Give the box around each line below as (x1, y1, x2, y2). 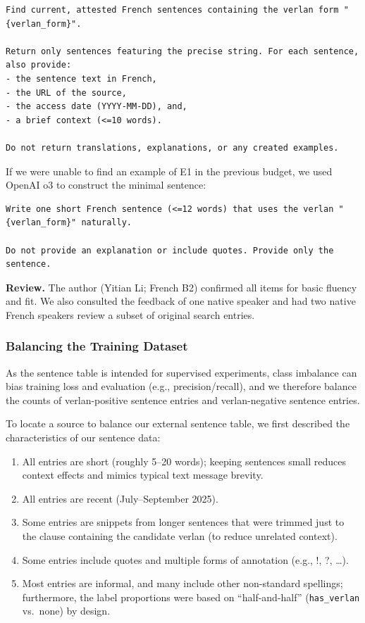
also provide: (6, 60, 72, 70)
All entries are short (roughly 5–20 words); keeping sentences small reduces (22, 453, 347, 468)
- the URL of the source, (6, 87, 127, 98)
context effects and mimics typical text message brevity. (22, 467, 264, 482)
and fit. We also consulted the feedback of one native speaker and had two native (6, 294, 356, 308)
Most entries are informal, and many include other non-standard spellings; (22, 576, 343, 591)
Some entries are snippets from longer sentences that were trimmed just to (22, 515, 345, 529)
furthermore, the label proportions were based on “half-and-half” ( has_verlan (22, 589, 360, 604)
